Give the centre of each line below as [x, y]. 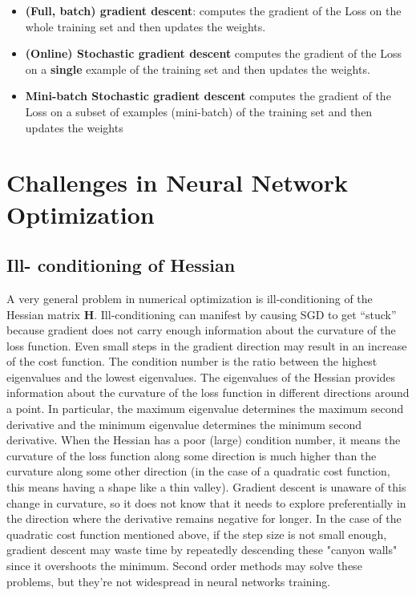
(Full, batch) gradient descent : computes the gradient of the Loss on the [213, 10]
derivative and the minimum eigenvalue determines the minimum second [184, 424]
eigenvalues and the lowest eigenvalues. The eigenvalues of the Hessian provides [201, 376]
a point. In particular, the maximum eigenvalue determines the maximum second [205, 409]
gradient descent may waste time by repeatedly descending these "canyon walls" [202, 550]
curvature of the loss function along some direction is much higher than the [192, 455]
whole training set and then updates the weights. [145, 26]
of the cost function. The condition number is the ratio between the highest [192, 361]
